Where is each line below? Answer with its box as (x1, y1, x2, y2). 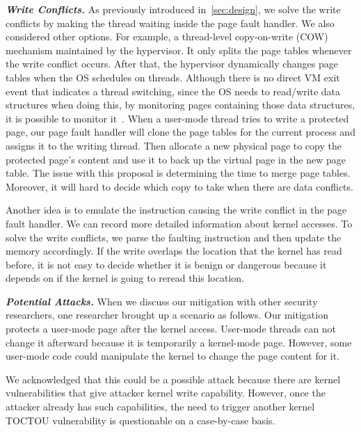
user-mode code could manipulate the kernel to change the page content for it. (6, 349, 340, 363)
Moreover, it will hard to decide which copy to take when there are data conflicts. (6, 179, 353, 193)
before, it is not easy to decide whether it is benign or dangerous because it (6, 257, 327, 271)
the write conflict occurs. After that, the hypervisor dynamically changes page (6, 56, 338, 71)
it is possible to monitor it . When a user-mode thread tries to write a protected (6, 111, 349, 125)
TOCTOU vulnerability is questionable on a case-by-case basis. (6, 413, 275, 427)
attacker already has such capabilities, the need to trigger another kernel (6, 399, 315, 414)
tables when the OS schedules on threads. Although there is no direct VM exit (6, 70, 340, 84)
